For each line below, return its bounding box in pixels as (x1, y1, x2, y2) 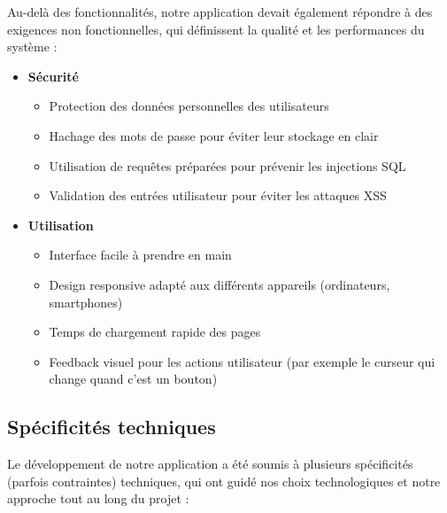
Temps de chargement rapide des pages (49, 323, 261, 341)
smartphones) (49, 292, 123, 311)
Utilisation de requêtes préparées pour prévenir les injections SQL (49, 156, 406, 175)
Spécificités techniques (7, 413, 216, 440)
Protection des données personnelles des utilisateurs (49, 97, 329, 115)
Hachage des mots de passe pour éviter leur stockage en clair (49, 126, 379, 144)
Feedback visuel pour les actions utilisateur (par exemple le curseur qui (49, 352, 435, 370)
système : (7, 37, 58, 56)
